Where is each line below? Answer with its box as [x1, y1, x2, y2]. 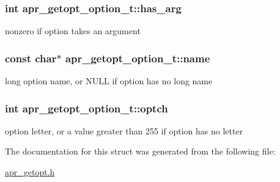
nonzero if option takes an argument [5, 24, 141, 37]
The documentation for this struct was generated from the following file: [5, 145, 276, 158]
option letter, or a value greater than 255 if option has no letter [5, 124, 243, 137]
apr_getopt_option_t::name [65, 50, 210, 65]
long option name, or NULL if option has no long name [5, 75, 213, 87]
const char [5, 50, 57, 65]
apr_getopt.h [5, 166, 55, 178]
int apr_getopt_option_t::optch [5, 100, 168, 115]
